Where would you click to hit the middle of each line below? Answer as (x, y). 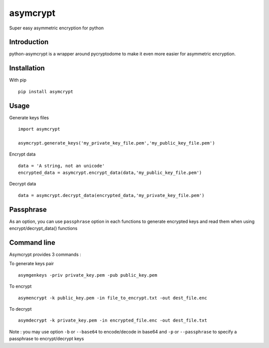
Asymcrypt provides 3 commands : (45, 254)
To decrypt (20, 309)
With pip (18, 80)
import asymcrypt (39, 129)
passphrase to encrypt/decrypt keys (47, 339)
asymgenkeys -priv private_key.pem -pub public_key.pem (88, 275)
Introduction (29, 42)
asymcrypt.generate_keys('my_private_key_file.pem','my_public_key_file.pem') (117, 143)
